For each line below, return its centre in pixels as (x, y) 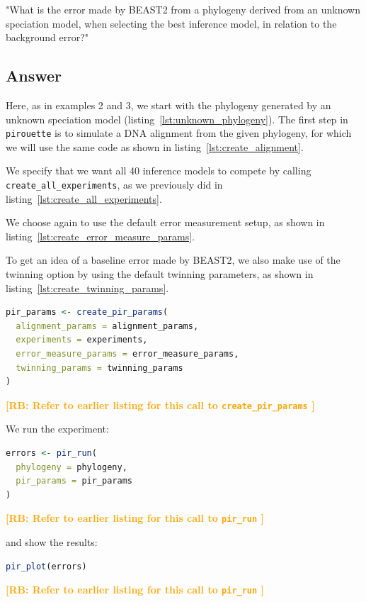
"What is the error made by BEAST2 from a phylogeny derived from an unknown (183, 9)
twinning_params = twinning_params (99, 368)
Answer (34, 76)
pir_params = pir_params (74, 481)
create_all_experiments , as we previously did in (114, 185)
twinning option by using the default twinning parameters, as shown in (160, 274)
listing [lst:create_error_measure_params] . (100, 236)
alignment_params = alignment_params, (107, 326)
